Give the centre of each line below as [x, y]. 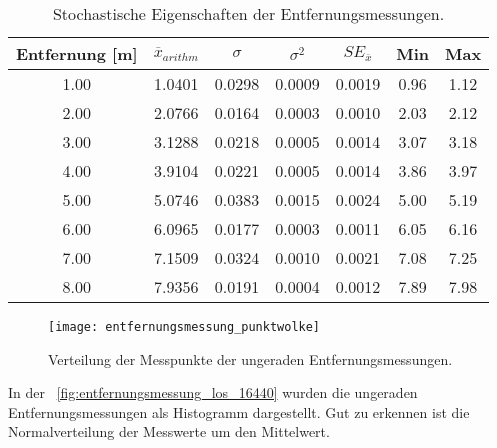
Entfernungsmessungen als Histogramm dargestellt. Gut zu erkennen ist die [239, 411]
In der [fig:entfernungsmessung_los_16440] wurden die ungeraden [213, 392]
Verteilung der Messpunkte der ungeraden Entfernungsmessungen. [250, 358]
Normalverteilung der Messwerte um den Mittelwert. [169, 431]
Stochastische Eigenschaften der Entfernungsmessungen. [248, 13]
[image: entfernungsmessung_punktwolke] [184, 327]
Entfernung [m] [77, 53]
